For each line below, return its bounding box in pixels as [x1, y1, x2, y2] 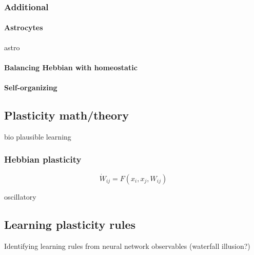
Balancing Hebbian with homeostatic [4, 62, 138, 72]
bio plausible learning [4, 131, 71, 142]
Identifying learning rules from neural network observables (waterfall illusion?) [4, 240, 250, 251]
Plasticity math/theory [4, 107, 129, 123]
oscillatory [4, 191, 36, 202]
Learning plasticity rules [4, 216, 136, 232]
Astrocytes [4, 22, 43, 33]
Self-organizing [4, 82, 57, 93]
